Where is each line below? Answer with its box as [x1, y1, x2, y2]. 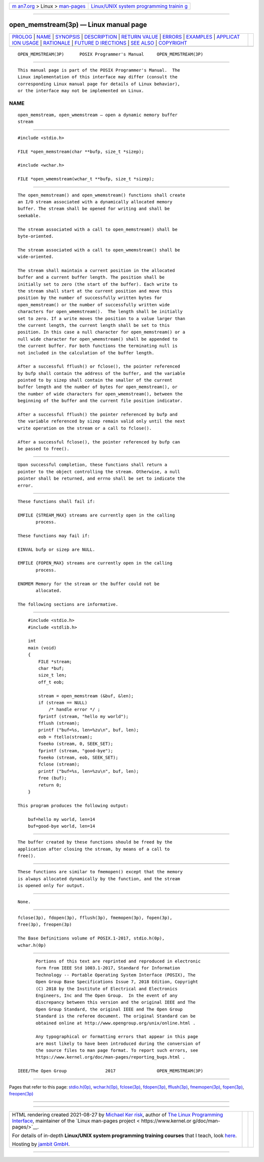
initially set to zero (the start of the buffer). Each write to [18, 281, 178, 287]
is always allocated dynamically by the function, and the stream [18, 876, 180, 882]
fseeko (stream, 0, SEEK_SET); [38, 741, 113, 747]
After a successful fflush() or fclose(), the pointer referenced [18, 364, 180, 370]
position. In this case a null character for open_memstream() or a [18, 329, 185, 335]
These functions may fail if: [18, 533, 90, 539]
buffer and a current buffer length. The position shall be [18, 274, 165, 280]
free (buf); [38, 775, 67, 781]
